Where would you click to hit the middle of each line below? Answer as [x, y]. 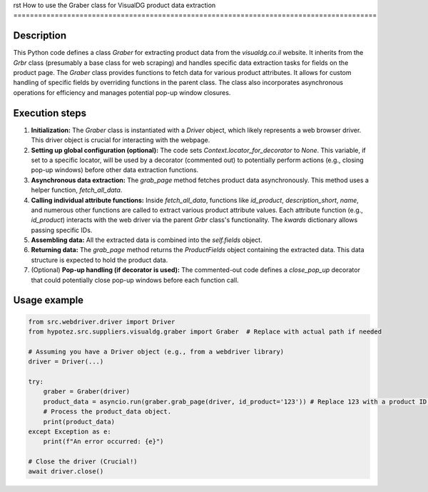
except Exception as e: [70, 431]
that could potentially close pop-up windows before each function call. [135, 280]
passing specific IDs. [62, 230]
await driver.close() [66, 472]
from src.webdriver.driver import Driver [102, 322]
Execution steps [50, 113]
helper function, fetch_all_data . [77, 190]
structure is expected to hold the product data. [100, 260]
